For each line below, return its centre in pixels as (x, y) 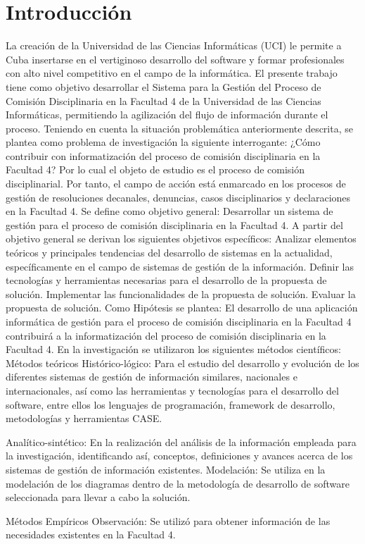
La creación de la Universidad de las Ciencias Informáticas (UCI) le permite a (174, 45)
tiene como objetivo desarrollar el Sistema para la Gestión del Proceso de (164, 86)
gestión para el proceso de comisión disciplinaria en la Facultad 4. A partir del (174, 224)
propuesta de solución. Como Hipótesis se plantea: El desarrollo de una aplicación (182, 308)
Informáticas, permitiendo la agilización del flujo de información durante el (167, 115)
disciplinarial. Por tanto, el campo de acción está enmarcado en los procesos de (176, 184)
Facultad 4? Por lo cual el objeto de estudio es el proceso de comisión (155, 169)
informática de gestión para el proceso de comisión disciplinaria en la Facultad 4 (179, 321)
